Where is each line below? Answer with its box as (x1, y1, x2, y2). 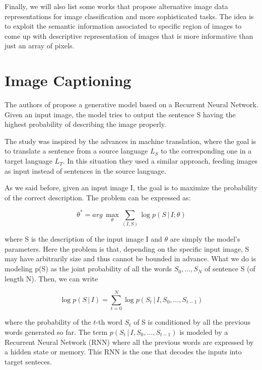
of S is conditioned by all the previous (134, 317, 251, 327)
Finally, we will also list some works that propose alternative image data (5, 1, 228, 11)
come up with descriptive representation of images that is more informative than (5, 30, 253, 41)
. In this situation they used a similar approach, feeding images (62, 156, 257, 166)
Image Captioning (5, 70, 132, 91)
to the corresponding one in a (160, 145, 252, 156)
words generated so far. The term (5, 326, 108, 337)
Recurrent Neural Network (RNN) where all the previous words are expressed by (5, 336, 254, 347)
